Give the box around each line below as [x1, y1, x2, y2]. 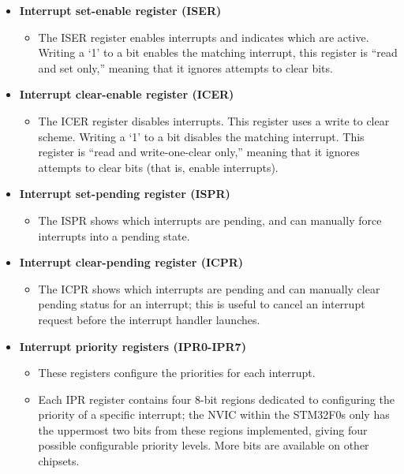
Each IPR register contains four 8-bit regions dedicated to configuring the [38, 390, 395, 407]
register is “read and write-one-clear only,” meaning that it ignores [38, 144, 360, 160]
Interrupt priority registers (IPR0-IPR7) [19, 338, 246, 354]
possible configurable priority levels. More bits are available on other [38, 437, 369, 453]
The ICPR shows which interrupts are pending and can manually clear [38, 280, 380, 297]
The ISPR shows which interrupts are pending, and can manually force [38, 211, 382, 228]
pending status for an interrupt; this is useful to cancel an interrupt [38, 296, 365, 312]
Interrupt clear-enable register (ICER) [19, 86, 234, 103]
